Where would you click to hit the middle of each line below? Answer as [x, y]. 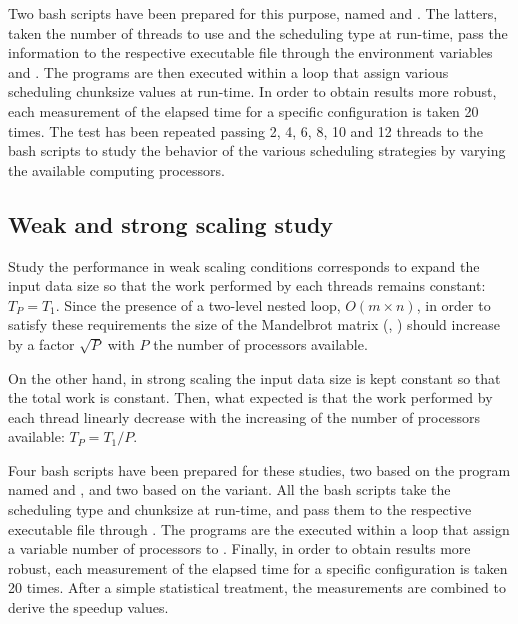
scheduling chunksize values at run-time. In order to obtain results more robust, [252, 91]
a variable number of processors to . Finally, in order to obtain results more [239, 548]
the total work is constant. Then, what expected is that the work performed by [250, 397]
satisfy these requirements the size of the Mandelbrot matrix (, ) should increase [254, 324]
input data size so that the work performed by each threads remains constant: [247, 285]
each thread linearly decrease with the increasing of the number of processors [244, 416]
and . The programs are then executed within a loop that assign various [228, 71]
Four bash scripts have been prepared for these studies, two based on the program [259, 469]
